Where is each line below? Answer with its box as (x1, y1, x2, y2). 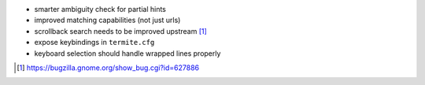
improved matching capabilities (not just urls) (34, 16, 181, 25)
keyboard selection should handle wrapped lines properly (34, 48, 221, 58)
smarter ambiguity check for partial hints (34, 5, 167, 13)
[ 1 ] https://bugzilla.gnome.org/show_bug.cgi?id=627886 (17, 63, 200, 72)
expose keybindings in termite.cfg (34, 38, 155, 47)
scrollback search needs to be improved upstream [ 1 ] (34, 26, 208, 35)
